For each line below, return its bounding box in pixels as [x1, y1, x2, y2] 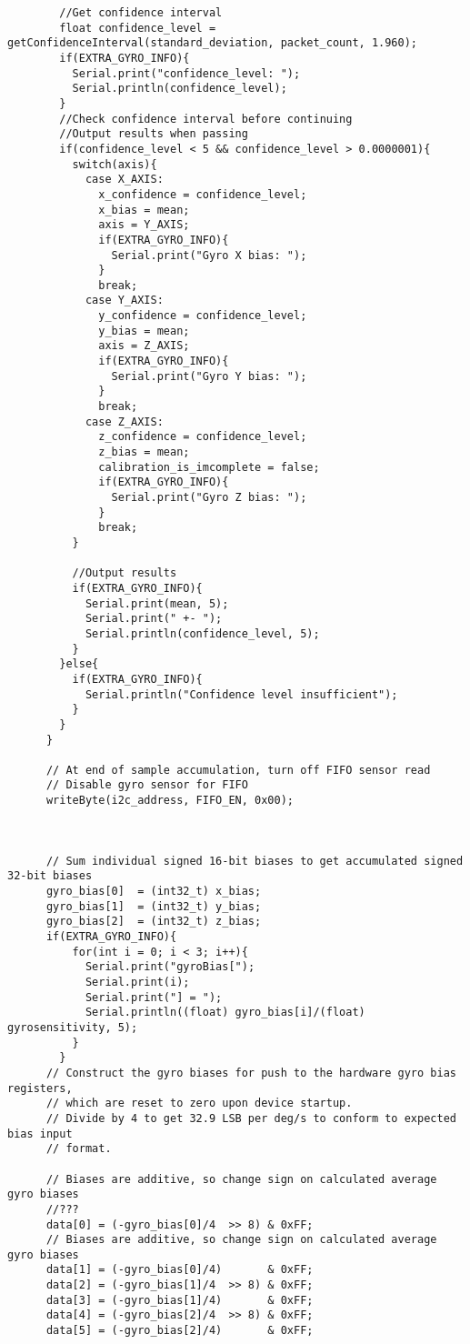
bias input [7, 1127, 73, 1140]
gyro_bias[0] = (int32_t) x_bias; [45, 885, 262, 898]
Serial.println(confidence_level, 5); [85, 627, 320, 640]
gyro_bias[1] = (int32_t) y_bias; [45, 899, 262, 913]
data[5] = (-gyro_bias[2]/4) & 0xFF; [45, 1324, 314, 1338]
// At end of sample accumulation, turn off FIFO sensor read [45, 763, 431, 777]
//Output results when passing [59, 127, 248, 141]
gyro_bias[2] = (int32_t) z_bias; [45, 915, 262, 928]
